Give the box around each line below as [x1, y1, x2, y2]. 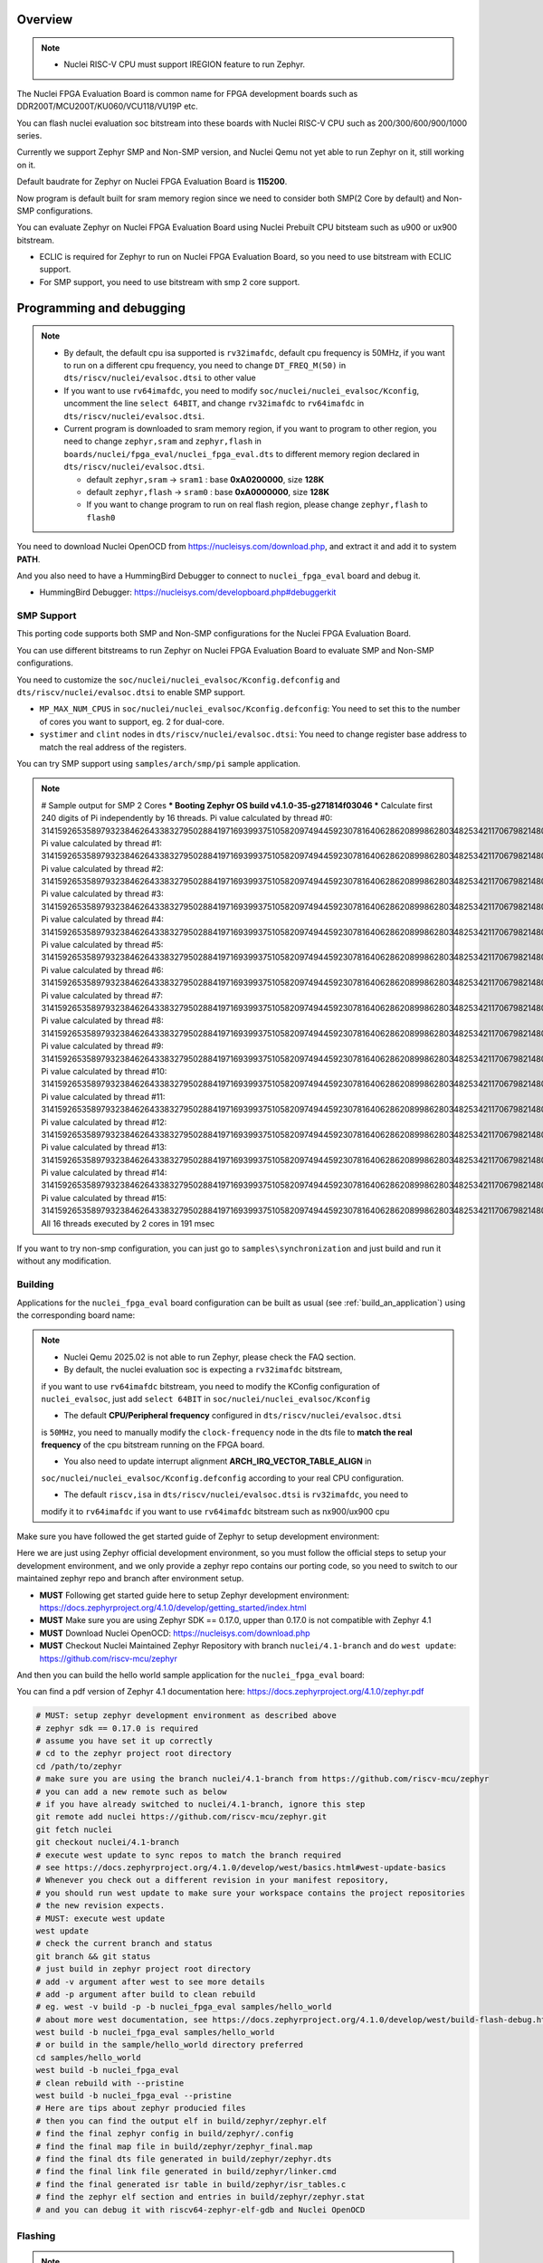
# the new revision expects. [35, 1901, 166, 1911]
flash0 [86, 512, 116, 522]
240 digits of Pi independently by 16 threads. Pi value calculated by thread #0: [41, 813, 333, 824]
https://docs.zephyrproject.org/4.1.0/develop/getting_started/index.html [39, 1602, 307, 1613]
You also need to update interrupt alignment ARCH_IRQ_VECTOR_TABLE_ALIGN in [63, 1456, 372, 1466]
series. [16, 129, 43, 140]
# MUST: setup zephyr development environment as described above [35, 1711, 337, 1721]
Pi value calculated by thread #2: [41, 863, 164, 874]
